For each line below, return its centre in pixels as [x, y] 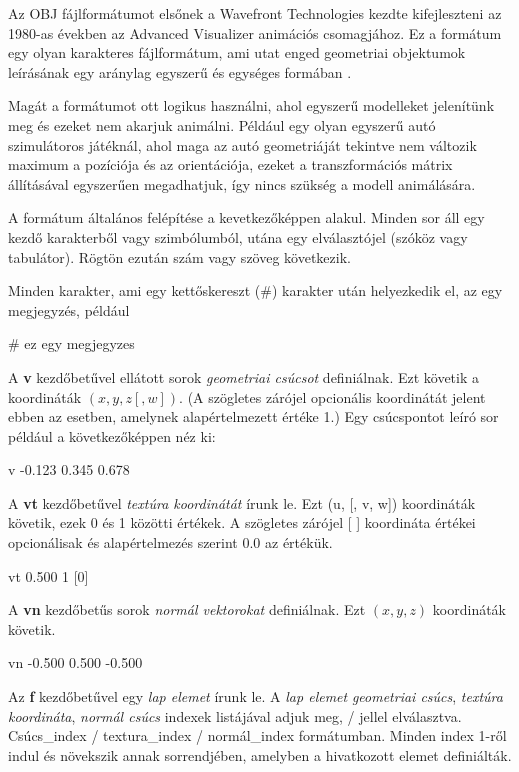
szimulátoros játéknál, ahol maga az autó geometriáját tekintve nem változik [242, 144]
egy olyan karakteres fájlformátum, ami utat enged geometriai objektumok [237, 52]
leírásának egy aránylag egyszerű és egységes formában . [180, 71]
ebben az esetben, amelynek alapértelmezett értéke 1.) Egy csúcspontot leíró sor [253, 416]
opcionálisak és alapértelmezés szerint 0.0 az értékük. [170, 542]
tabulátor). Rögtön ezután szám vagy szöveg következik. [179, 256]
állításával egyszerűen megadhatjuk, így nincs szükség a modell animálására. [242, 183]
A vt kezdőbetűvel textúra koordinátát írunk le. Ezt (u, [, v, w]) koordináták [242, 502]
